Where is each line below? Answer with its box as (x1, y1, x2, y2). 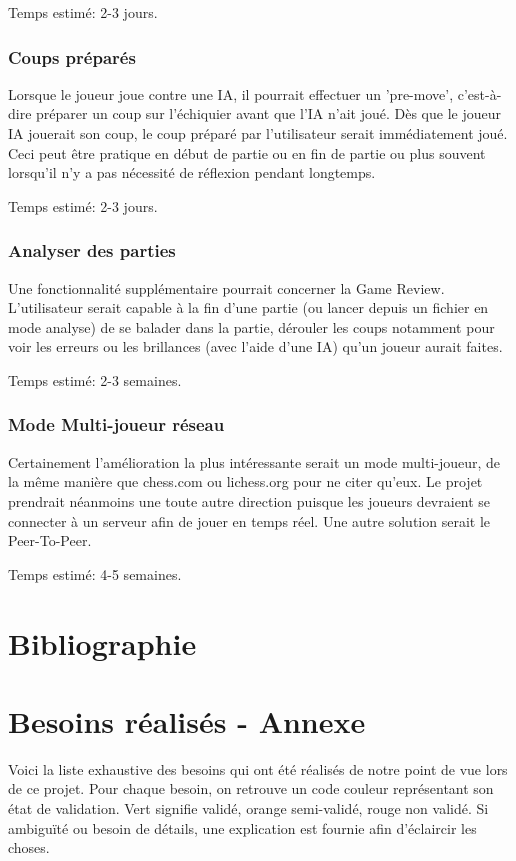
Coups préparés (8, 44, 136, 69)
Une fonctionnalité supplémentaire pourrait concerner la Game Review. (8, 277, 445, 298)
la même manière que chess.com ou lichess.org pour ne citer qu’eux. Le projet (8, 471, 483, 492)
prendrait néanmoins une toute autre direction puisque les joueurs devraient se (8, 490, 491, 511)
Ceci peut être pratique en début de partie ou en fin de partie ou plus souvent (8, 142, 486, 163)
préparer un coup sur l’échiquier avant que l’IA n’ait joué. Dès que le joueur (36, 103, 501, 124)
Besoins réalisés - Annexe (8, 700, 366, 741)
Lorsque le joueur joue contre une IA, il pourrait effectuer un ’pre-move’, (8, 83, 454, 104)
